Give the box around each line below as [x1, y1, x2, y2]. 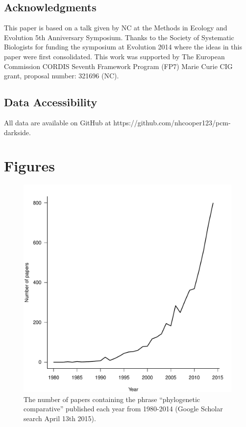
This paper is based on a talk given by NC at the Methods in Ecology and [4, 23, 227, 33]
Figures [4, 156, 55, 176]
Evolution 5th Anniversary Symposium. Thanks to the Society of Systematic [4, 32, 234, 42]
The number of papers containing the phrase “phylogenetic [24, 394, 200, 404]
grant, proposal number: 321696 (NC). [4, 71, 119, 81]
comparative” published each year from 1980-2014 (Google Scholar [24, 403, 223, 414]
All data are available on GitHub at [4, 117, 111, 127]
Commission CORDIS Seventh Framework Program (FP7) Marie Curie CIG [4, 61, 233, 71]
